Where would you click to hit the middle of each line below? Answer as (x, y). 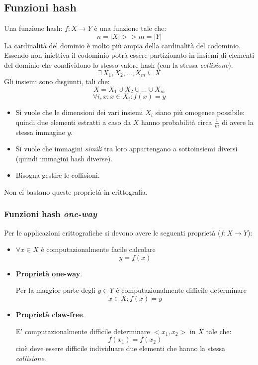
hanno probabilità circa (176, 122)
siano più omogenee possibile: (200, 112)
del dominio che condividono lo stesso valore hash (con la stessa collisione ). (119, 64)
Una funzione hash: (33, 28)
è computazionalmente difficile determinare (181, 290)
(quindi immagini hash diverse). (64, 158)
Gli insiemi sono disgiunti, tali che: (57, 81)
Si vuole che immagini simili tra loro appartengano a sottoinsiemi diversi (127, 149)
